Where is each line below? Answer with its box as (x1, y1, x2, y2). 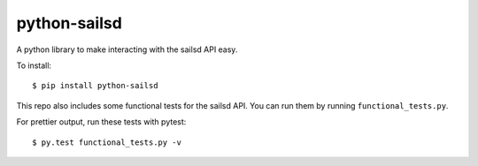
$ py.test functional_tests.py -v (32, 137, 181, 147)
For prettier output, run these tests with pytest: (16, 117, 187, 127)
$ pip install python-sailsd (32, 80, 158, 91)
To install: (16, 60, 52, 71)
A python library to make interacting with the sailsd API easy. (16, 44, 238, 55)
